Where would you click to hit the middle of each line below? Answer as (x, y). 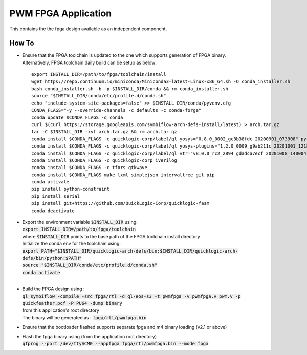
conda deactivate (53, 211)
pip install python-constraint (71, 189)
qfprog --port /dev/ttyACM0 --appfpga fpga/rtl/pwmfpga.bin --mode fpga (115, 344)
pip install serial (56, 196)
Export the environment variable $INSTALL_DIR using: (80, 222)
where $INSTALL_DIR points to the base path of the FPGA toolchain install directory (111, 236)
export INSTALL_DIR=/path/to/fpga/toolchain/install (99, 75)
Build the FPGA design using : (53, 289)
